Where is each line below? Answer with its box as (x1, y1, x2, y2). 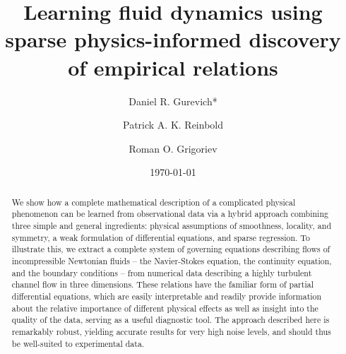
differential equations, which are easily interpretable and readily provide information (11, 290, 322, 302)
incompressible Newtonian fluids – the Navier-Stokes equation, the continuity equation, (11, 254, 332, 266)
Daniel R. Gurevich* (129, 93, 217, 108)
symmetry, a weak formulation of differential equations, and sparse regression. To (11, 231, 310, 243)
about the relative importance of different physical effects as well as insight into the (11, 302, 318, 314)
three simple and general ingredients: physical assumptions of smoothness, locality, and (11, 219, 332, 231)
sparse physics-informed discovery (5, 25, 341, 54)
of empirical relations (68, 52, 278, 81)
